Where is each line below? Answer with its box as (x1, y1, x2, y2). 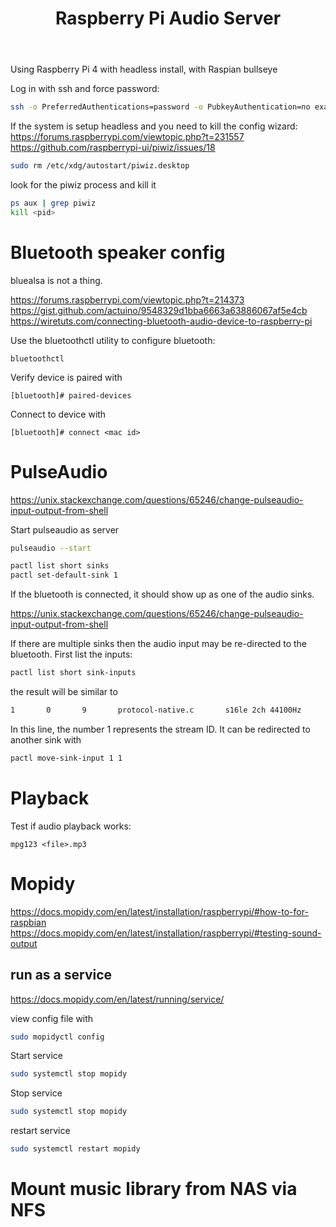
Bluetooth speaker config (10, 241, 226, 264)
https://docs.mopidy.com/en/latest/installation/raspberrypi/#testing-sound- (10, 927, 322, 939)
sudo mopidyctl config (10, 1032, 105, 1042)
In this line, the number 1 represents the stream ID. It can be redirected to (10, 723, 311, 735)
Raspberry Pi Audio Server (54, 7, 282, 30)
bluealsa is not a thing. (10, 274, 103, 286)
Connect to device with (10, 408, 107, 420)
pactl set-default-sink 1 (10, 570, 118, 581)
